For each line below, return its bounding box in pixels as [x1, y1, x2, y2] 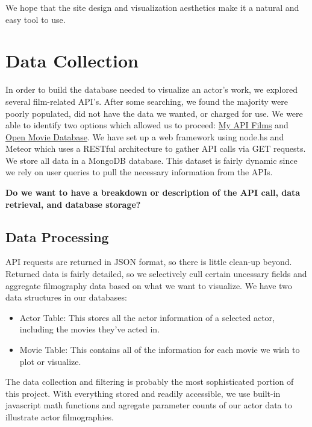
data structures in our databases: [5, 291, 127, 304]
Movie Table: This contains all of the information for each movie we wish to [19, 343, 300, 356]
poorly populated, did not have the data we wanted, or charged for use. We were [5, 107, 303, 119]
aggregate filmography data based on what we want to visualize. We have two [5, 279, 292, 291]
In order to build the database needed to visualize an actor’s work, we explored [5, 83, 298, 96]
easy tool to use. [5, 13, 66, 25]
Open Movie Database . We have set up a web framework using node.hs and [5, 130, 284, 143]
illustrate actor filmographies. [5, 410, 114, 423]
